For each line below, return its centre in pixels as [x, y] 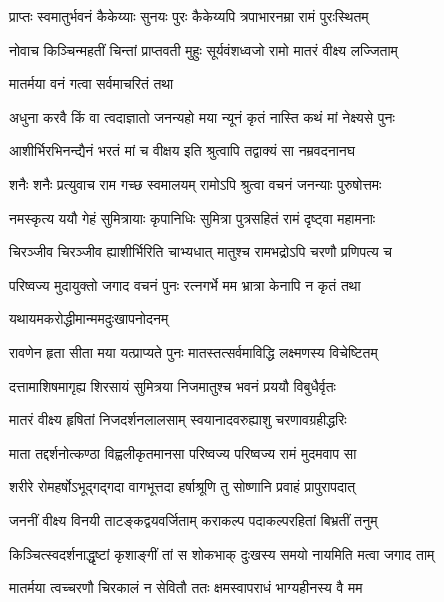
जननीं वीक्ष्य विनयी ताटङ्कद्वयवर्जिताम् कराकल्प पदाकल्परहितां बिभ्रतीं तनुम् [193, 519]
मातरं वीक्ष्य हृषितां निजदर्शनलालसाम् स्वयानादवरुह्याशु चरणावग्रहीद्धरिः [178, 419]
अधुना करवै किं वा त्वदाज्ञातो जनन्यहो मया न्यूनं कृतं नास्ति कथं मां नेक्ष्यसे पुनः [202, 116]
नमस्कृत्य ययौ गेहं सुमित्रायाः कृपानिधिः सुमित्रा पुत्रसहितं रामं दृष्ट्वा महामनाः [192, 217]
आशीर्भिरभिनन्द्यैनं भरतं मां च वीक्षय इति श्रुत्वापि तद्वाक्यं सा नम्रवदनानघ [182, 150]
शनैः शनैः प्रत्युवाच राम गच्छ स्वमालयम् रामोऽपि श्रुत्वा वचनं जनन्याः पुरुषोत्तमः [195, 183]
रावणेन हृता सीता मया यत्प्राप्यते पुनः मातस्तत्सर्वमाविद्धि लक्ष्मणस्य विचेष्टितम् [193, 351]
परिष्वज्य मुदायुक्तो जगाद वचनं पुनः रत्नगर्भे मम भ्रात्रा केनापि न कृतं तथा [185, 284]
